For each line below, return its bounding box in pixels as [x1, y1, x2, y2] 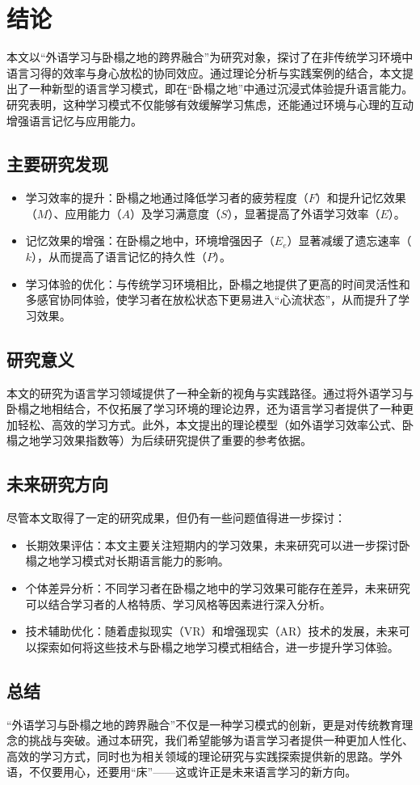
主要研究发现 [6, 151, 108, 176]
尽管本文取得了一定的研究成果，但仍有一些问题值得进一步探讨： [6, 509, 346, 526]
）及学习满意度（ [129, 205, 220, 222]
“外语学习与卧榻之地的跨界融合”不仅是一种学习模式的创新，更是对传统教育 [6, 715, 402, 732]
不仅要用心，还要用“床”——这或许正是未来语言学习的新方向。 [28, 763, 357, 780]
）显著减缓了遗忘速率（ [287, 232, 412, 249]
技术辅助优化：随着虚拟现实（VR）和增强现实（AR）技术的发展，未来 [25, 623, 399, 639]
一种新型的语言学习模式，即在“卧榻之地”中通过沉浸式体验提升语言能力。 [28, 80, 414, 97]
